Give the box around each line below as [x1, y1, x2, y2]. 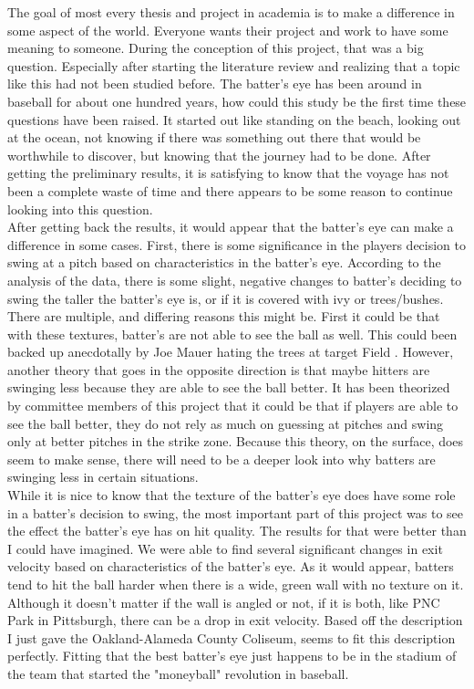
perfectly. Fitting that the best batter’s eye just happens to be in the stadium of [7, 646, 457, 665]
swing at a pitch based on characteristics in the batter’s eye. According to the [7, 253, 441, 272]
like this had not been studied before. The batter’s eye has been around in [7, 74, 422, 93]
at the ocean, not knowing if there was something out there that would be [7, 128, 421, 147]
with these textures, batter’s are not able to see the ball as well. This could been [7, 324, 458, 343]
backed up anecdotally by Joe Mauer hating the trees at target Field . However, [7, 342, 454, 361]
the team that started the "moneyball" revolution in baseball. [7, 663, 349, 683]
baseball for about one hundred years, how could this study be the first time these [7, 91, 467, 110]
